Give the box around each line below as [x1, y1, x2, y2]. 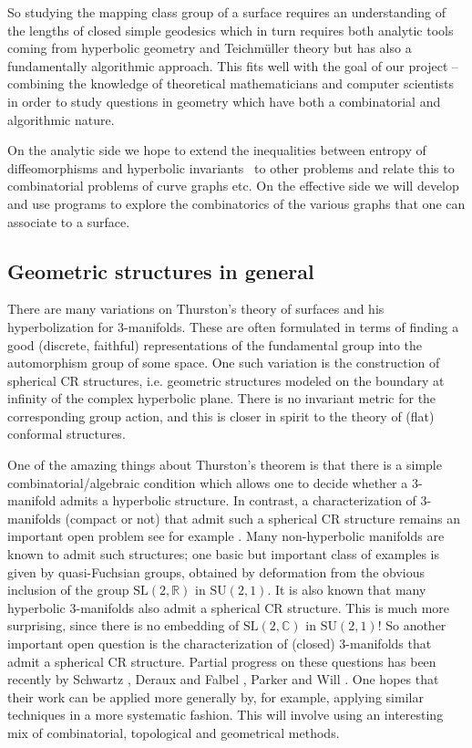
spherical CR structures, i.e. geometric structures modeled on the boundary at [7, 370, 445, 390]
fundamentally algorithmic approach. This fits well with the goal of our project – [7, 56, 459, 75]
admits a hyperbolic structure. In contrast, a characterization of [59, 491, 416, 510]
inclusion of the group [7, 580, 129, 599]
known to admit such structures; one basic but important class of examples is [7, 545, 439, 564]
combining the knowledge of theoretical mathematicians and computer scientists [7, 74, 454, 93]
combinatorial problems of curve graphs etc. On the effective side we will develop [7, 176, 459, 195]
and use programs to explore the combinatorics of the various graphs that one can [7, 193, 466, 213]
